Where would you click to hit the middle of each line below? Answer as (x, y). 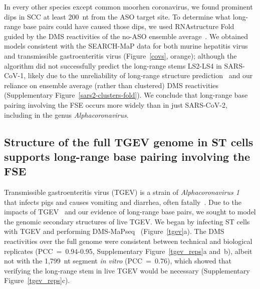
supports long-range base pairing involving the (127, 156)
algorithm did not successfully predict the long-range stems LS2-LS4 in (113, 65)
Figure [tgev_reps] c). (37, 280)
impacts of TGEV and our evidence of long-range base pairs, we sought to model (130, 212)
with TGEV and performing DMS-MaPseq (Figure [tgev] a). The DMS (114, 231)
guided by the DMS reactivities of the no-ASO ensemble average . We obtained (126, 36)
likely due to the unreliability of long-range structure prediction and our (140, 75)
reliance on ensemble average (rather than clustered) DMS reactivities (111, 85)
